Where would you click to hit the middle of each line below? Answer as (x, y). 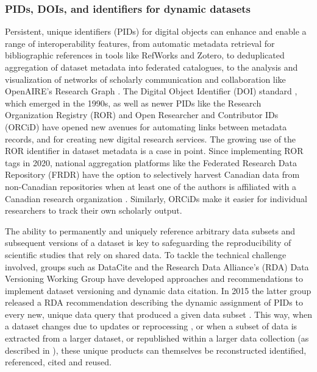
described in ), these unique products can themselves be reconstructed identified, (156, 350)
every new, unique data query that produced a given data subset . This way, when (158, 314)
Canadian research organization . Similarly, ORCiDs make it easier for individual (156, 198)
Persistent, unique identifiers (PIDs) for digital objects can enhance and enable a (156, 31)
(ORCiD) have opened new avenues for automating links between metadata (146, 126)
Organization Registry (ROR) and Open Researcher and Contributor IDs (142, 115)
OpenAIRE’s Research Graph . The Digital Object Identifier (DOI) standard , (151, 91)
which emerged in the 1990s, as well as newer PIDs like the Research (133, 103)
